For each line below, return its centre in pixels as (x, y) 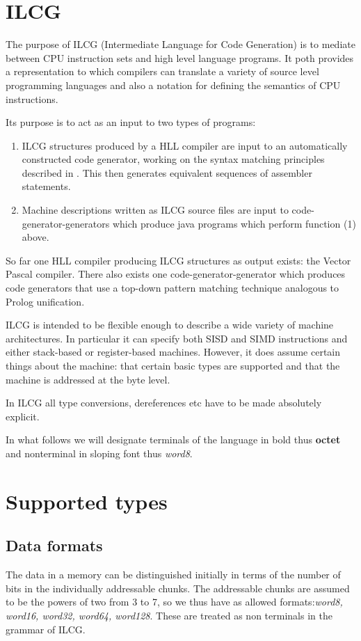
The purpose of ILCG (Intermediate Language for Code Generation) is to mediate (180, 44)
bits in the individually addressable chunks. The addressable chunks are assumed (178, 588)
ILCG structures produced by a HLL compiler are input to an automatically (185, 145)
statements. (46, 186)
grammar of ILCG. (46, 629)
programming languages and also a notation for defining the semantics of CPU (173, 85)
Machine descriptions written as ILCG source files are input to (155, 210)
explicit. (23, 416)
